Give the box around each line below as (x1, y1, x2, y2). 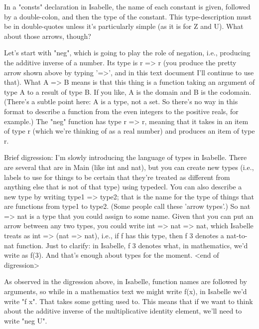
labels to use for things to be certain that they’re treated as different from (4, 171, 230, 182)
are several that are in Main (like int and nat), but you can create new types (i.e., (4, 162, 254, 172)
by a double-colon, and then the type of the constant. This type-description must (4, 11, 252, 21)
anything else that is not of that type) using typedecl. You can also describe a (4, 181, 242, 192)
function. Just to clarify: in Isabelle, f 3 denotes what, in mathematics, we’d (16, 240, 248, 250)
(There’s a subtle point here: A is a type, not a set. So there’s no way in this (4, 96, 238, 107)
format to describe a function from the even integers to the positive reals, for (4, 106, 239, 116)
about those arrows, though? (4, 30, 91, 41)
